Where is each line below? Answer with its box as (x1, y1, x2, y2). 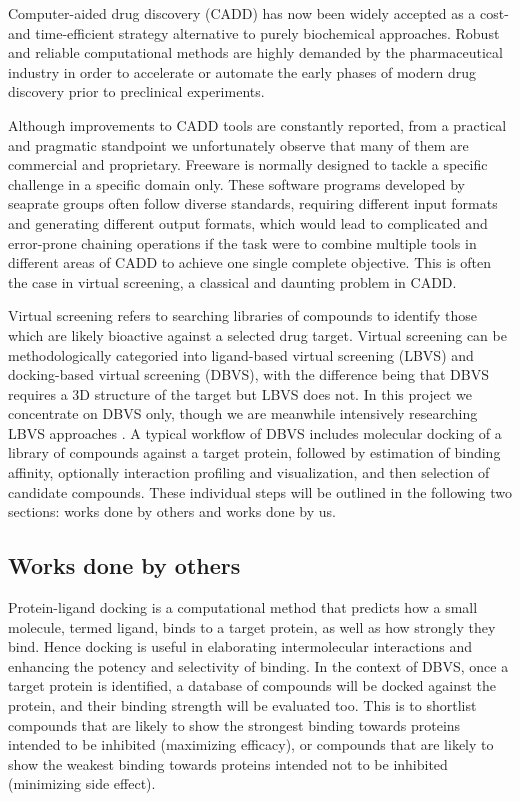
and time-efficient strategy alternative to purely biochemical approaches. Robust (8, 22, 500, 43)
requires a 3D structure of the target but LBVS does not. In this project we (8, 383, 472, 404)
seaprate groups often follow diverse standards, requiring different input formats (8, 193, 498, 214)
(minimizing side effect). (8, 773, 156, 794)
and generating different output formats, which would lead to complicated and (8, 212, 488, 233)
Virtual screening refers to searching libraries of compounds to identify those (8, 305, 477, 326)
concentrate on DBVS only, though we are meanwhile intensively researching (8, 403, 478, 424)
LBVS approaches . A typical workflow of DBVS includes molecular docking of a (8, 422, 502, 443)
